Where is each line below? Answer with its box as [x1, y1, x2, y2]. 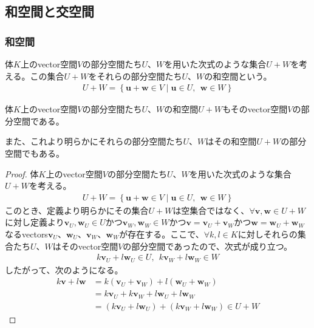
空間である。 [13, 114, 64, 127]
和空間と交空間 [5, 2, 94, 21]
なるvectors [5, 228, 48, 240]
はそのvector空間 [52, 239, 118, 252]
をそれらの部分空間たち [88, 69, 182, 82]
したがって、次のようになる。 [5, 263, 123, 276]
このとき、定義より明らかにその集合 [5, 203, 149, 216]
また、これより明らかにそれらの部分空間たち [5, 135, 183, 148]
